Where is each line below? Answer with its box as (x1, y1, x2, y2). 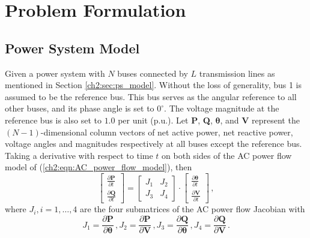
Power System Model (5, 38, 140, 57)
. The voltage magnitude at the (164, 102, 279, 115)
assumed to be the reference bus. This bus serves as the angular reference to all (5, 90, 297, 103)
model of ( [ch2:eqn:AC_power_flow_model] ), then (5, 161, 192, 173)
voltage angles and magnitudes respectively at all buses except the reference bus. (5, 137, 302, 150)
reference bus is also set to (5, 113, 102, 126)
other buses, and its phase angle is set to (5, 102, 154, 115)
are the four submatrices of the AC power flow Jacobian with (80, 203, 305, 215)
